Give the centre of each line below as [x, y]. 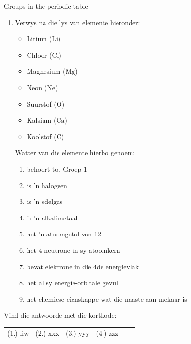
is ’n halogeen [47, 185]
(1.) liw [18, 333]
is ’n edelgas [45, 201]
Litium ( [39, 39]
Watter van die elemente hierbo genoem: [75, 152]
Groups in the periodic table [46, 6]
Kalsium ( [42, 120]
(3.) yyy [77, 333]
